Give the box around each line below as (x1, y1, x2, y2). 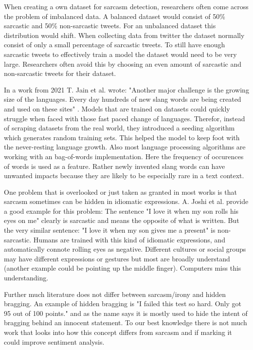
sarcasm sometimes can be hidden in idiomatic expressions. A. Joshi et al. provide (4, 196, 249, 206)
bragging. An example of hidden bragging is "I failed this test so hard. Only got (4, 298, 241, 309)
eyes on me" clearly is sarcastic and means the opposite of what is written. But (4, 215, 239, 225)
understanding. (4, 273, 49, 283)
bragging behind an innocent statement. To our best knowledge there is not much (4, 317, 247, 328)
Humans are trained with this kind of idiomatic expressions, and (33, 234, 225, 244)
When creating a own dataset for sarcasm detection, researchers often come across (4, 1, 249, 11)
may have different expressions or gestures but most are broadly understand (4, 253, 230, 263)
